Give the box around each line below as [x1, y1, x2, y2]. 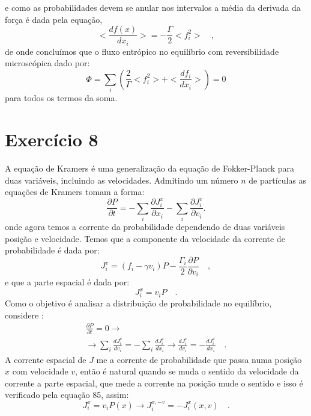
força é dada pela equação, [5, 13, 103, 25]
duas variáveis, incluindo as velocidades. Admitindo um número [5, 173, 238, 186]
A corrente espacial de [5, 353, 86, 365]
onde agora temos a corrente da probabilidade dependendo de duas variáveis [5, 220, 285, 233]
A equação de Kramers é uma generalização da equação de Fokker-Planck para [5, 161, 295, 174]
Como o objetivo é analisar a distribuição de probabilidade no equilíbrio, [5, 297, 272, 309]
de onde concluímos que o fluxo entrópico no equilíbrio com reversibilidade [5, 45, 279, 57]
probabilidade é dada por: [5, 244, 100, 256]
